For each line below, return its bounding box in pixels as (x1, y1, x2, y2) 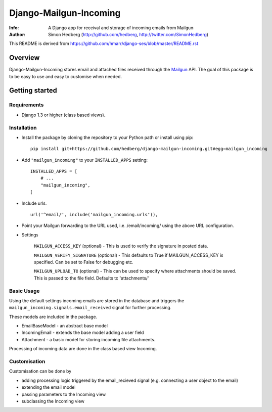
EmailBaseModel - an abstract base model (21, 323, 108, 329)
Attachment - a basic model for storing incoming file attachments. (21, 336, 156, 342)
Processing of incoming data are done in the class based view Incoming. (9, 346, 157, 352)
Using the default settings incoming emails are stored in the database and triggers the (9, 297, 184, 304)
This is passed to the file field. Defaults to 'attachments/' (34, 275, 149, 281)
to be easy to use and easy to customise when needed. (9, 73, 122, 79)
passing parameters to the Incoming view (21, 391, 106, 397)
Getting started (9, 87, 57, 95)
